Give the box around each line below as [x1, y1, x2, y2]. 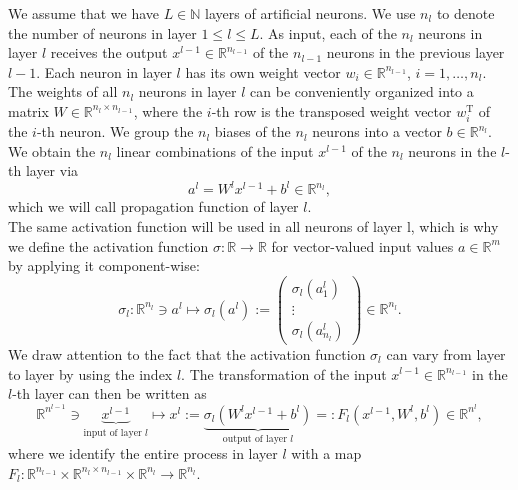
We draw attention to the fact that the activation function [8, 343, 366, 364]
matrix [8, 100, 49, 121]
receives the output [50, 42, 168, 63]
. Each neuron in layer [36, 61, 172, 82]
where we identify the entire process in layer [8, 443, 278, 464]
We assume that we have [8, 3, 160, 23]
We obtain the [8, 140, 96, 161]
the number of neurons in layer [8, 22, 197, 43]
